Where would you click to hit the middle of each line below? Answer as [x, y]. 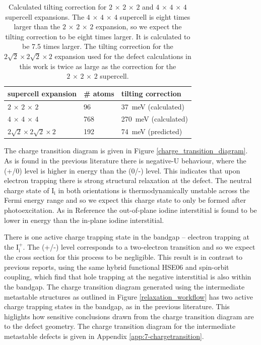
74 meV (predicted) [152, 131]
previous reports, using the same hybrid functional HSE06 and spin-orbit [117, 267]
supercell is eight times [155, 16]
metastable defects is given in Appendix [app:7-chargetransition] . [104, 336]
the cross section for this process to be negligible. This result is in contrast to [123, 257]
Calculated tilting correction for [58, 7]
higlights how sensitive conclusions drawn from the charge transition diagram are [129, 316]
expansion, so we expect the [139, 26]
